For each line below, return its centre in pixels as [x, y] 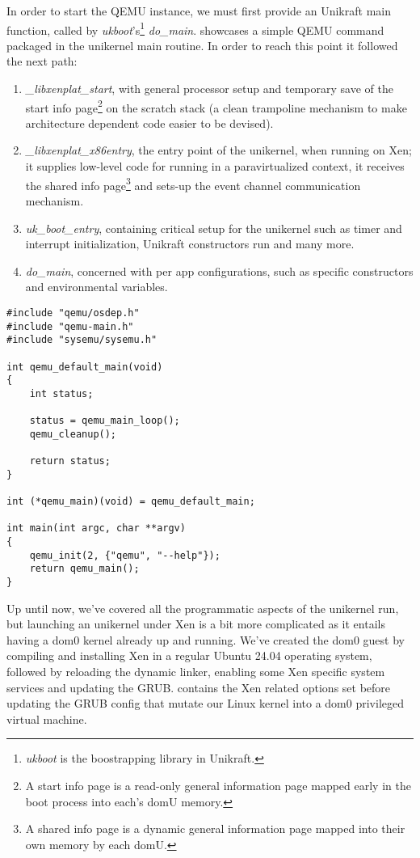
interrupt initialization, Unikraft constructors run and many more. [190, 244]
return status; [70, 461]
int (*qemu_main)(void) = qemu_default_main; [131, 502]
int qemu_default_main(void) [85, 367]
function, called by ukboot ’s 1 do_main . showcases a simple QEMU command [195, 28]
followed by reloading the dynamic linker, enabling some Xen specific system [196, 672]
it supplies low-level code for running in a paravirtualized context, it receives [215, 166]
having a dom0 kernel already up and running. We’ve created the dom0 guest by [206, 639]
